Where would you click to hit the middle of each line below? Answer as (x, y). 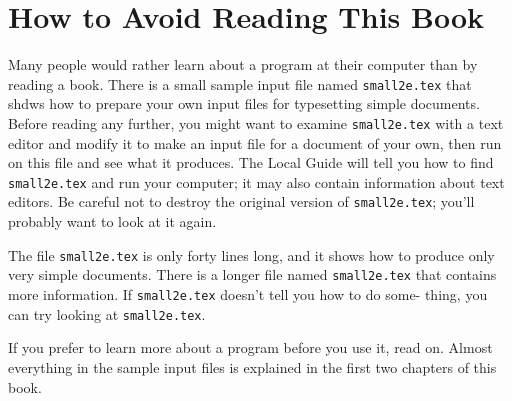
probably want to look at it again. (112, 221)
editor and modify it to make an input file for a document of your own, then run (255, 142)
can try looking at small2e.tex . (107, 313)
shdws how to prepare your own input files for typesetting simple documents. (244, 103)
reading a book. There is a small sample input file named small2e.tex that (240, 83)
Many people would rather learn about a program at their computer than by (243, 64)
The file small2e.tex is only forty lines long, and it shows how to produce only (251, 254)
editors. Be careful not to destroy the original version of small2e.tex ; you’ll (241, 201)
